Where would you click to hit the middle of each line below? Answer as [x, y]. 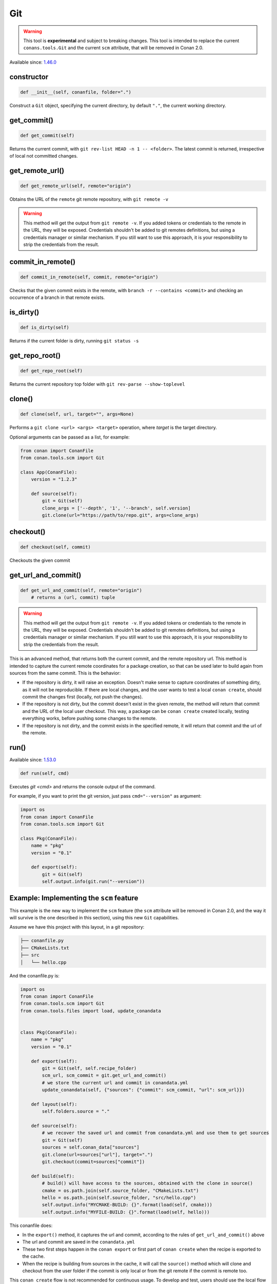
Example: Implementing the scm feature [74, 898]
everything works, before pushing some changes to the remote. [90, 719]
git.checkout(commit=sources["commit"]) [93, 1162]
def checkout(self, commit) [55, 547]
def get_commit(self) [47, 135]
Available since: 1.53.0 [33, 760]
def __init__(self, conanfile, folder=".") [76, 92]
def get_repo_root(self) [52, 371]
